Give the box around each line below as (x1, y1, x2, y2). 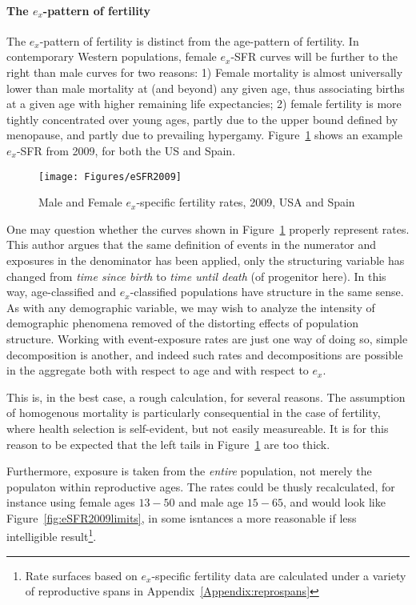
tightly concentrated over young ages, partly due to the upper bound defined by (6, 110, 398, 127)
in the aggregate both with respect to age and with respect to (6, 362, 309, 379)
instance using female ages (6, 494, 135, 511)
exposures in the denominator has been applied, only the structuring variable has (6, 251, 405, 268)
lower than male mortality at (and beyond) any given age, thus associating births (6, 79, 405, 96)
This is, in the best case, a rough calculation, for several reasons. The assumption (6, 388, 406, 405)
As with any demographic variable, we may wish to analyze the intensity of (6, 298, 375, 315)
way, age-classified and (6, 283, 117, 300)
